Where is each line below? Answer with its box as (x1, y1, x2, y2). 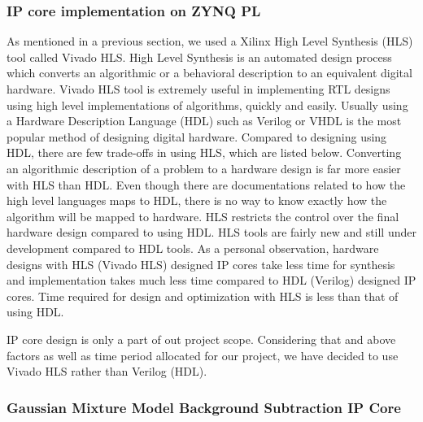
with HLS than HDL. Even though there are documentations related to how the (7, 176, 406, 193)
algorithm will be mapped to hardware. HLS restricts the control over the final (7, 207, 399, 224)
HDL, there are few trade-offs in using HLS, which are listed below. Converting (7, 144, 402, 161)
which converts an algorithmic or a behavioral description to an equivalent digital (7, 64, 412, 81)
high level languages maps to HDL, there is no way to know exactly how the (7, 192, 387, 209)
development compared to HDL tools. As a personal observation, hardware (7, 239, 379, 256)
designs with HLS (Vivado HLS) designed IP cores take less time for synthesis (7, 255, 395, 272)
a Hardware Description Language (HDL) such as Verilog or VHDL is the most (7, 112, 402, 129)
